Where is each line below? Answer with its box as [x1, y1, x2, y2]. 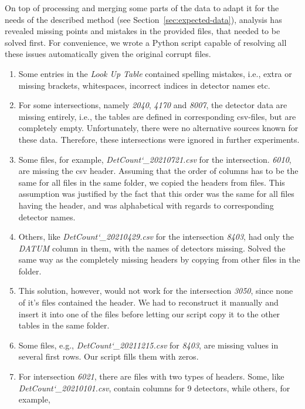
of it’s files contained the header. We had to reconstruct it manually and [18, 296, 279, 309]
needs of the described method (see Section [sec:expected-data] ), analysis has [5, 13, 282, 25]
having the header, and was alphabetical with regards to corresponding [18, 199, 274, 211]
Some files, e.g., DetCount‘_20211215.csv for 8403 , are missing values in [18, 338, 279, 351]
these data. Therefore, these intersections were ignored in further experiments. [18, 133, 300, 145]
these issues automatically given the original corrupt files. [5, 48, 211, 60]
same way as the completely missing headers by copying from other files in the [18, 253, 300, 266]
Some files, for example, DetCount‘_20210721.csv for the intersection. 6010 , [18, 153, 292, 165]
